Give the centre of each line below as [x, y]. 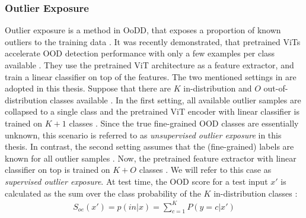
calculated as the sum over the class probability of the [103, 193]
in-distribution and [218, 88]
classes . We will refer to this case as [205, 170]
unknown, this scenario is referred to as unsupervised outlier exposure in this [143, 135]
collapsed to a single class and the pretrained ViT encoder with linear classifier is [152, 111]
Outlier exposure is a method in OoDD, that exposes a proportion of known [143, 30]
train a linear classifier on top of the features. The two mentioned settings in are [151, 76]
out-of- [276, 88]
